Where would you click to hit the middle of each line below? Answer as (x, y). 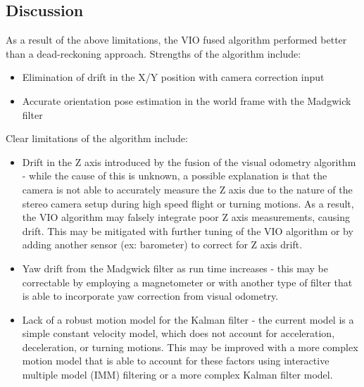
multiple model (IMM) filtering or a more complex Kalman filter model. (177, 375)
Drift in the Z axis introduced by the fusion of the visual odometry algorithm (189, 161)
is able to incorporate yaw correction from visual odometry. (150, 296)
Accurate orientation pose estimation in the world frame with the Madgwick (187, 100)
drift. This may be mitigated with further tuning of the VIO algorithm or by (188, 230)
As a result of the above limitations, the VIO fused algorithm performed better (176, 40)
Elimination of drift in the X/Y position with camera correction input (173, 77)
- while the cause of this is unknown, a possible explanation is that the (175, 176)
